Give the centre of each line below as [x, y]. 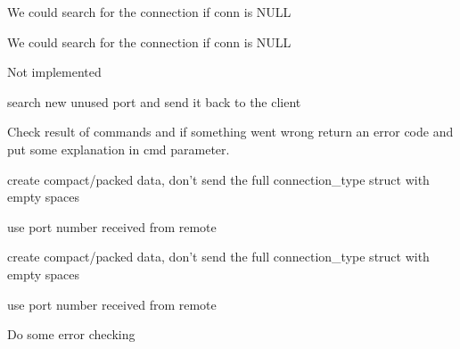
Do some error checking [71, 334]
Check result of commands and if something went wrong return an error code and [230, 132]
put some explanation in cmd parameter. [119, 149]
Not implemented [54, 72]
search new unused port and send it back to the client [154, 101]
